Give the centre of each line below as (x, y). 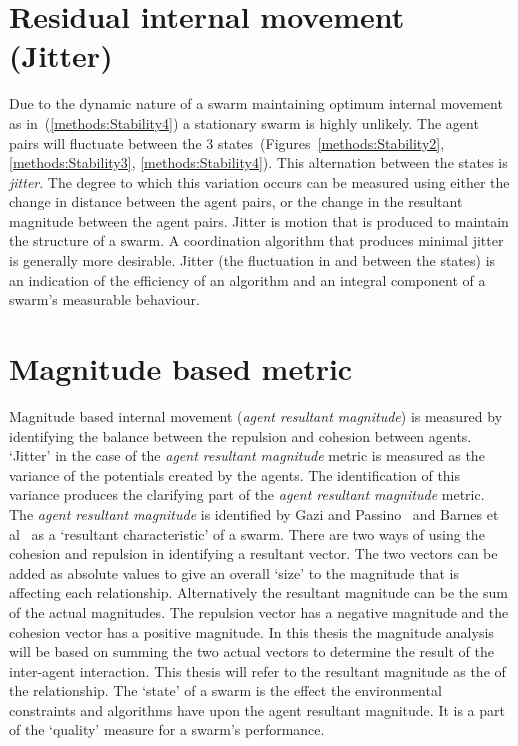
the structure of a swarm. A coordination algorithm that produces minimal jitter (256, 240)
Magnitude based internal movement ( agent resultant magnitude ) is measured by (256, 415)
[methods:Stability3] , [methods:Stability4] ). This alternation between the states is (258, 162)
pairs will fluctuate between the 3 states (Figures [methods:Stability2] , (227, 142)
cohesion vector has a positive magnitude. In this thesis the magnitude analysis (251, 631)
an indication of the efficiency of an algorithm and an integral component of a (247, 279)
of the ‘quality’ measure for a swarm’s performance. (167, 729)
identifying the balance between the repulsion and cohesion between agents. (240, 435)
